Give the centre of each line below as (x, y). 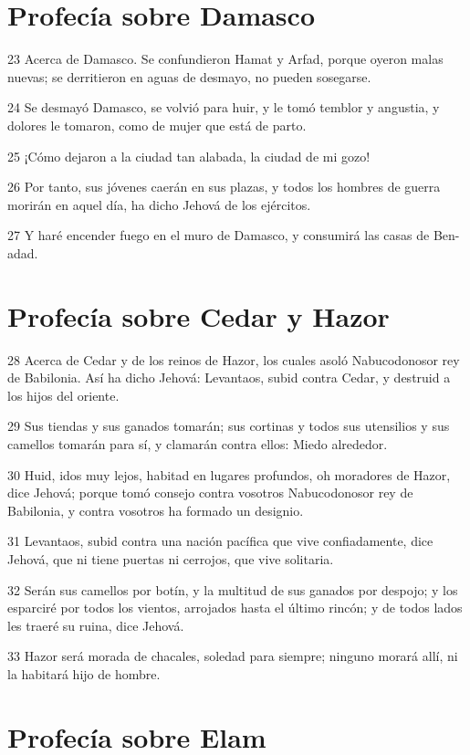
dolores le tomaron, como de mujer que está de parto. (157, 125)
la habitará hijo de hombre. (84, 673)
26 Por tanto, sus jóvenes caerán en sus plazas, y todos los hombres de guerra (224, 187)
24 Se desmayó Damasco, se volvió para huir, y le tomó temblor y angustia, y (224, 107)
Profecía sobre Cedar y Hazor (198, 315)
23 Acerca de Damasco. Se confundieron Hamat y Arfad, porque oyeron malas (225, 59)
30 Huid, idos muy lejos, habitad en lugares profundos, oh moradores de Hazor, (229, 474)
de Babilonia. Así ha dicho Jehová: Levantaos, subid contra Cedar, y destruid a (229, 377)
